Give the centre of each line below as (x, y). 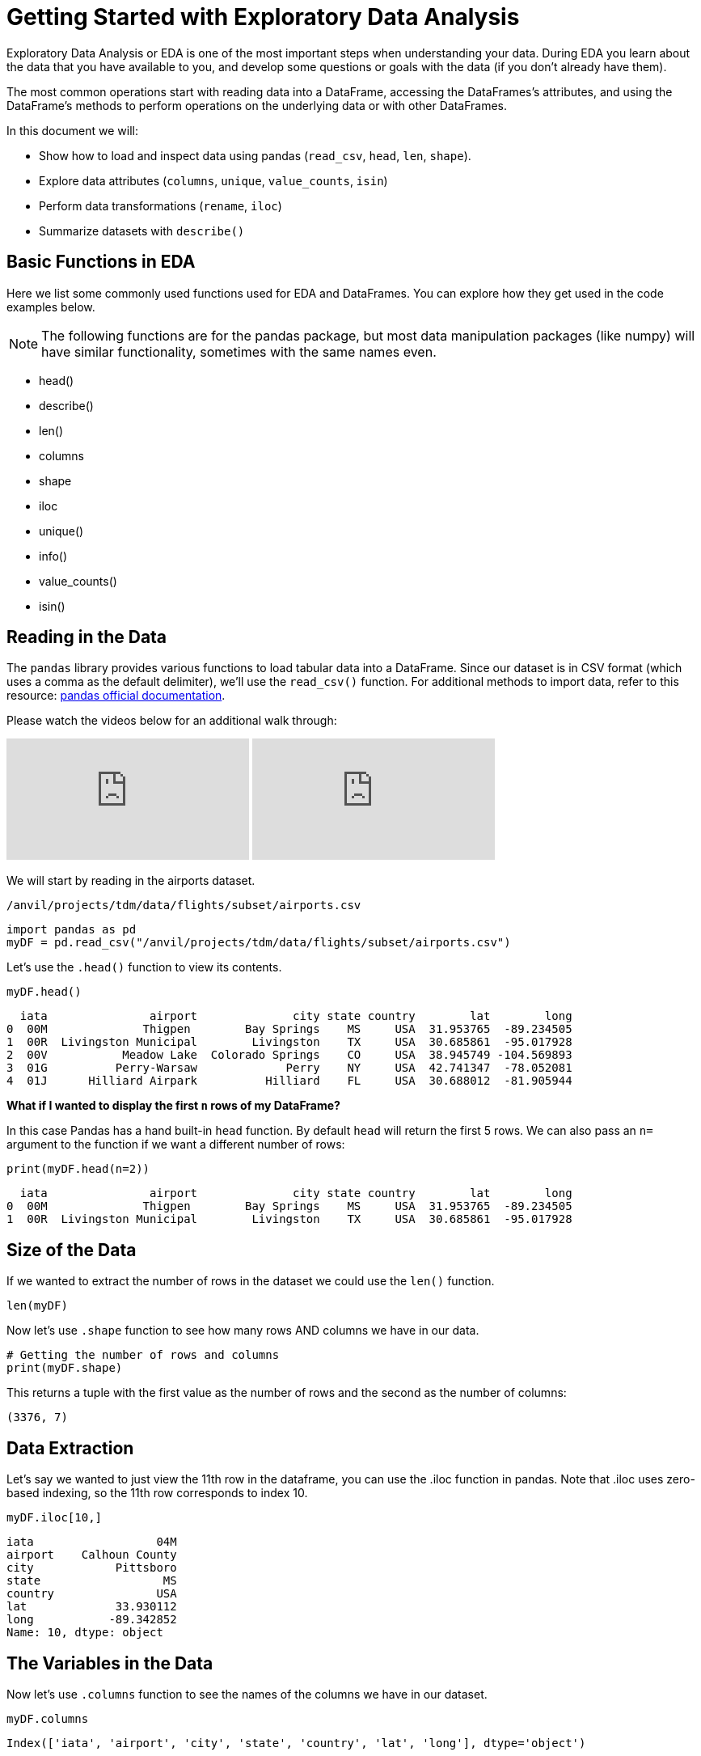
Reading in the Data (87, 637)
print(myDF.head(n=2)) (78, 1169)
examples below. (51, 307)
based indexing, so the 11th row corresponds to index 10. (157, 1493)
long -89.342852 (92, 1620)
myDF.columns (48, 1718)
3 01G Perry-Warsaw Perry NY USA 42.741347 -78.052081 (289, 1068)
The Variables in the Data (110, 1663)
